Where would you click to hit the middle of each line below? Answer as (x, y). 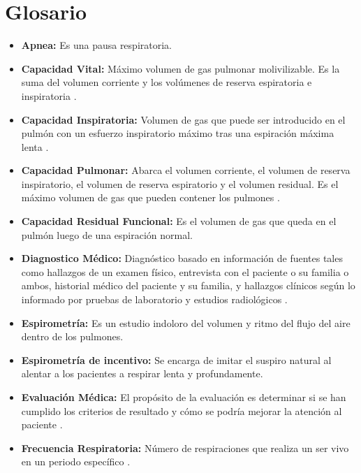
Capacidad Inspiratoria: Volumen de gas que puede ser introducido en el (183, 119)
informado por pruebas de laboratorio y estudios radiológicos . (154, 299)
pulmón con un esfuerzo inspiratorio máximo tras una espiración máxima (178, 133)
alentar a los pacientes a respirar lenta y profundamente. (142, 373)
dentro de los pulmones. (72, 336)
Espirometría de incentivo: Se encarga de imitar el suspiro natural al (176, 359)
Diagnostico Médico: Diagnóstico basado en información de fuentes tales (182, 258)
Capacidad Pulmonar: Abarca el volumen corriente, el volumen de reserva (186, 170)
